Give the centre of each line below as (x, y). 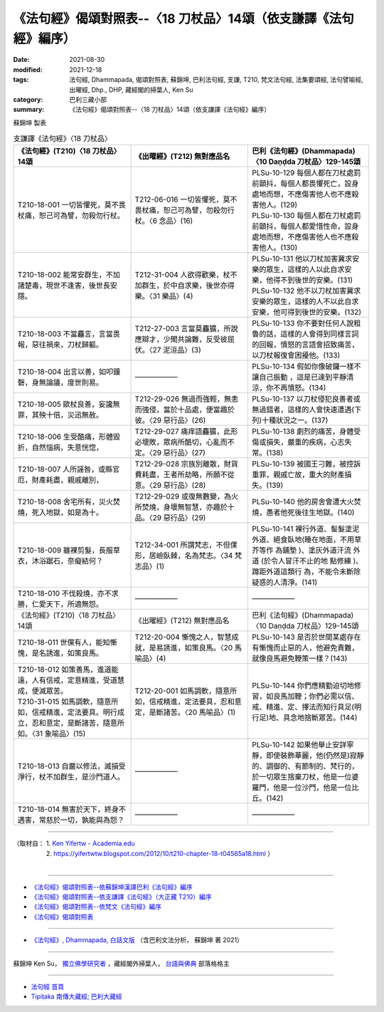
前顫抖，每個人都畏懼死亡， (298, 184)
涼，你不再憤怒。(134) (289, 388)
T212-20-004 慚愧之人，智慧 (183, 637)
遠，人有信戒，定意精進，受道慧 (71, 680)
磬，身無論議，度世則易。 (60, 382)
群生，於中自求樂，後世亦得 (188, 286)
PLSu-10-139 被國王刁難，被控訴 (306, 464)
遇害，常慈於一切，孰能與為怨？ (71, 820)
